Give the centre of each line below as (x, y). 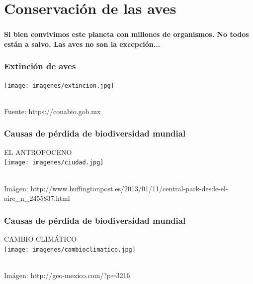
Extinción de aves (40, 66)
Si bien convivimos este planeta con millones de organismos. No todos (126, 34)
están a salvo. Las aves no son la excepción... (82, 44)
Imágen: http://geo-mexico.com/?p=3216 (67, 275)
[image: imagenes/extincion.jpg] (59, 85)
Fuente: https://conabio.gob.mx (52, 111)
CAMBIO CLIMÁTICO (41, 239)
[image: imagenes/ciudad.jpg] (54, 163)
